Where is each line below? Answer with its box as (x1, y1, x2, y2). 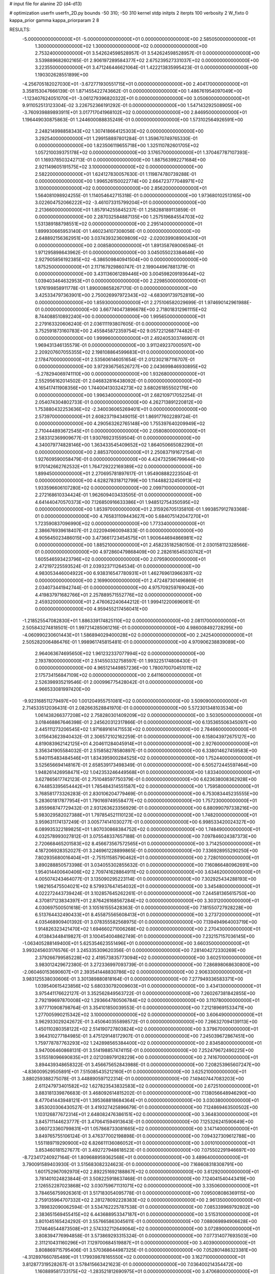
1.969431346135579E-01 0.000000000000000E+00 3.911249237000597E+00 (35, 342, 201, 348)
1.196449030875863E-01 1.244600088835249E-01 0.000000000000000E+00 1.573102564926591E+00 (22, 116, 243, 122)
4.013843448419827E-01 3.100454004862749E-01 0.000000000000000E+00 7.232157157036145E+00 (35, 933, 255, 939)
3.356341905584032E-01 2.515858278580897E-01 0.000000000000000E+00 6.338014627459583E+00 (35, 748, 257, 754)
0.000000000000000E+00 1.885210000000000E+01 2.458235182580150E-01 (35, 542, 202, 548)
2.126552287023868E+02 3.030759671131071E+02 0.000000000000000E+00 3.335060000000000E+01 (35, 1183, 259, 1189)
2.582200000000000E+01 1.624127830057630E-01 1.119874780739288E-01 (35, 171, 196, 177)
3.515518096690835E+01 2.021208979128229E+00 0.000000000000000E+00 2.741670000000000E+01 (35, 1054, 258, 1060)
